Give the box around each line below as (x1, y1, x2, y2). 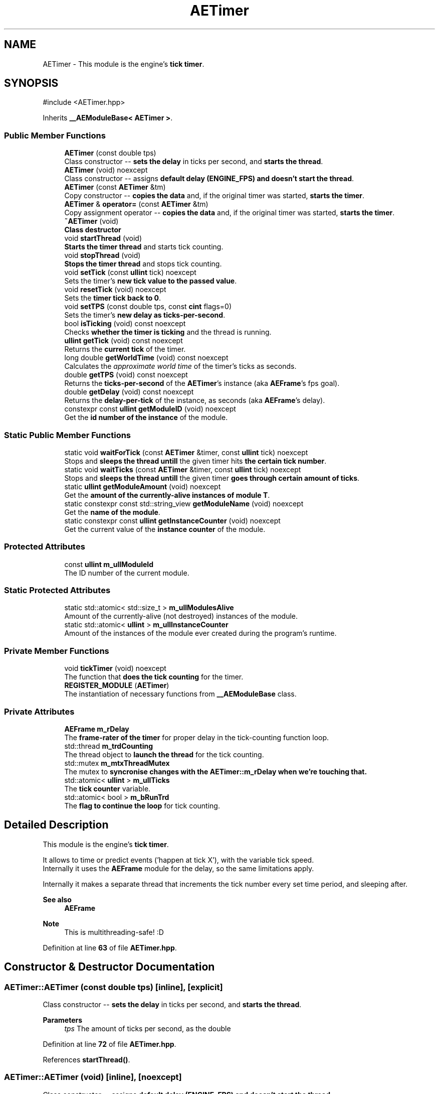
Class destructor (64, 225, 121, 234)
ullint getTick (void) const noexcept (64, 336, 183, 345)
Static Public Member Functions (4, 430, 131, 440)
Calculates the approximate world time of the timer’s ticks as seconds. (64, 362, 297, 371)
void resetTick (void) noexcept (64, 285, 166, 294)
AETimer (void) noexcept (64, 166, 148, 175)
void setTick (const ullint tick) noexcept (64, 268, 196, 277)
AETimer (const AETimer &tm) (64, 183, 166, 192)
